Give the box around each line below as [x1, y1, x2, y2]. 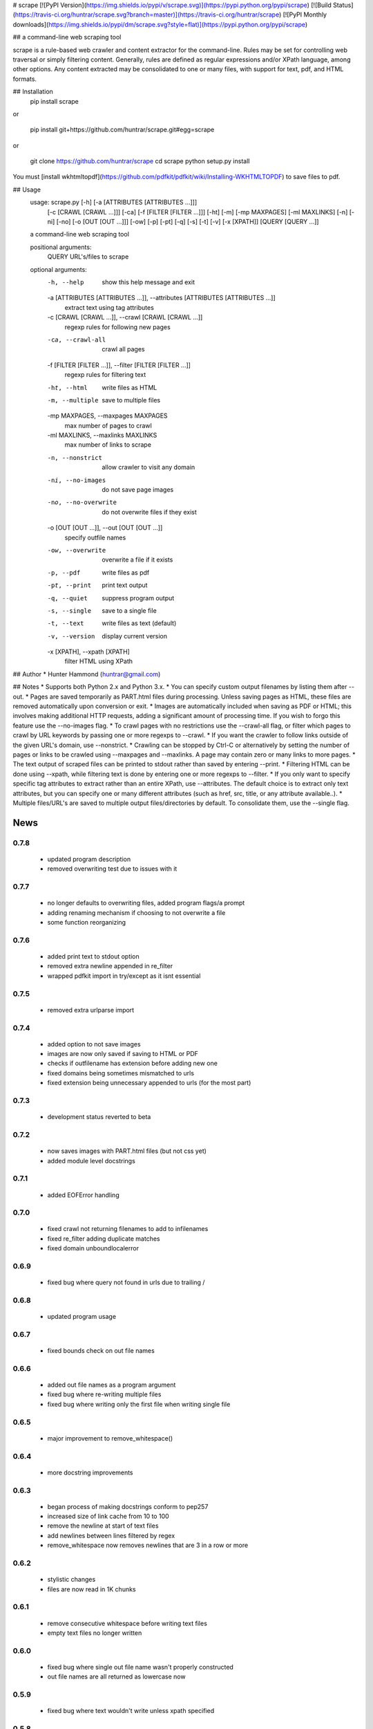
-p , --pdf [47, 568, 81, 577]
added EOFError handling [47, 1190, 120, 1199]
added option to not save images [47, 1039, 141, 1048]
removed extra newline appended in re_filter [47, 962, 173, 970]
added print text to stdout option [47, 952, 140, 961]
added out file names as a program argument [47, 1380, 176, 1389]
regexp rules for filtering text [64, 371, 146, 379]
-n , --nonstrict [47, 454, 103, 461]
